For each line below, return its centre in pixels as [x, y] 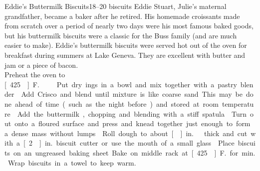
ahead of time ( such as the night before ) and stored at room [117, 103]
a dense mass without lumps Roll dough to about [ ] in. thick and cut [126, 133]
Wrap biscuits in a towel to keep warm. [72, 162]
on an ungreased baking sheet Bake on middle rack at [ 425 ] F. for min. [134, 152]
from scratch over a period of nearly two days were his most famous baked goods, [129, 26]
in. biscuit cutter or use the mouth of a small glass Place [139, 143]
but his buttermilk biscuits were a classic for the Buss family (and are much [121, 35]
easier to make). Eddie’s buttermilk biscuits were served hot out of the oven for [126, 45]
